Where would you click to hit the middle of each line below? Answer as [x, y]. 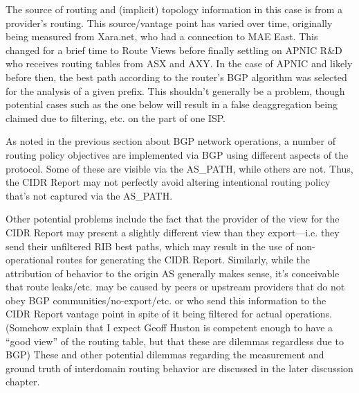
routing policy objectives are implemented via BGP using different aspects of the [177, 154]
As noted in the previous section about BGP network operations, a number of [171, 141]
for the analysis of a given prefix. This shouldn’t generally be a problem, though [175, 90]
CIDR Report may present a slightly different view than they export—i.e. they [173, 232]
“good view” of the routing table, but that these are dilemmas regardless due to [175, 341]
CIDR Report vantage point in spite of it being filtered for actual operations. [169, 314]
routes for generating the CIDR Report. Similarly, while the [183, 260]
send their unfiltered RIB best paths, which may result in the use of [149, 246]
